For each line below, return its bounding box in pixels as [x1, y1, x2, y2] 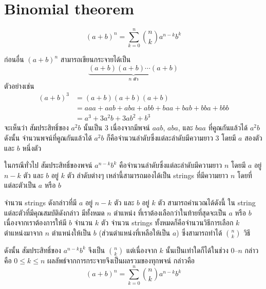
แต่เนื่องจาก [126, 244, 157, 255]
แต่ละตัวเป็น [4, 180, 36, 190]
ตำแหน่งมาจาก [4, 227, 43, 238]
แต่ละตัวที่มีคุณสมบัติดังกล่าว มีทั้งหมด [4, 207, 105, 218]
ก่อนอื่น [4, 54, 24, 65]
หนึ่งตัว [22, 142, 42, 153]
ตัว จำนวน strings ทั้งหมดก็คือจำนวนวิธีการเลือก [101, 217, 234, 228]
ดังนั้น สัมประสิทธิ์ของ [4, 244, 61, 255]
